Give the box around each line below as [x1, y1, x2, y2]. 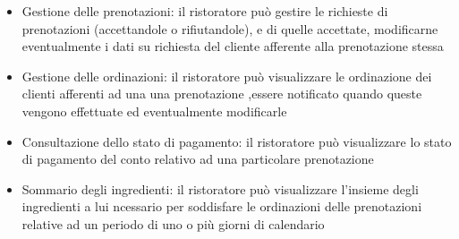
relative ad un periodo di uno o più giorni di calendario [21, 214, 325, 233]
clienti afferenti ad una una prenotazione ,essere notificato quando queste [21, 84, 422, 103]
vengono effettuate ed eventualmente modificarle [21, 101, 287, 120]
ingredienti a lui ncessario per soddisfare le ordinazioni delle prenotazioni [21, 197, 422, 216]
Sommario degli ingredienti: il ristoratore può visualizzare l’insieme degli [21, 179, 419, 198]
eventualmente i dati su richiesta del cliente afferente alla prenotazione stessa [21, 37, 444, 55]
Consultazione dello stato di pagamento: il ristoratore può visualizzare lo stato [21, 132, 452, 150]
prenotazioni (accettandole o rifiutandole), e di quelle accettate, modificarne [21, 19, 438, 38]
